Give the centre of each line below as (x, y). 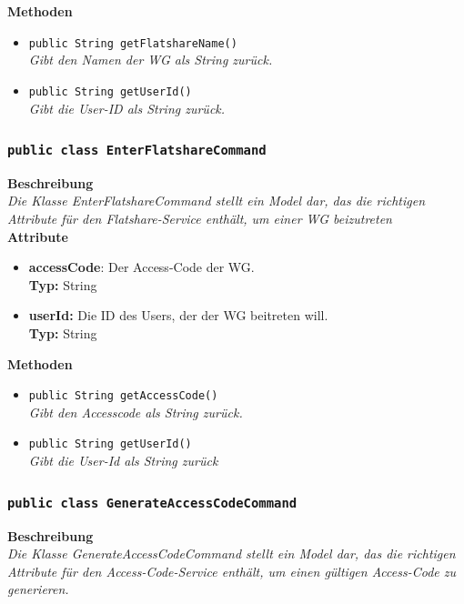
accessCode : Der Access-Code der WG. (141, 267)
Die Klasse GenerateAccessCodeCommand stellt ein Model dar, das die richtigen (232, 554)
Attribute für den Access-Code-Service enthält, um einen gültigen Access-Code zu (232, 571)
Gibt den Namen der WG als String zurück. (151, 60)
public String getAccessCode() (123, 396)
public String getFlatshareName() (133, 43)
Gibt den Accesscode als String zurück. (136, 412)
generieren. (38, 589)
